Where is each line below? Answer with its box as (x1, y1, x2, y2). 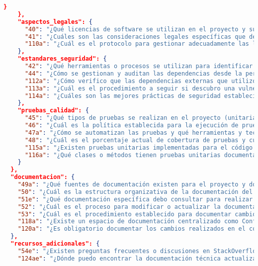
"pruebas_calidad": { (17, 107, 89, 114)
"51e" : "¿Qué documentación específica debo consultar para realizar (17, 195, 253, 203)
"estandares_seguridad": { (17, 55, 107, 63)
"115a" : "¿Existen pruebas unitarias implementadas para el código (24, 144, 253, 151)
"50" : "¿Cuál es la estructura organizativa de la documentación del (17, 188, 253, 195)
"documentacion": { (10, 174, 75, 181)
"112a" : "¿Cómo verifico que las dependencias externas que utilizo (24, 77, 257, 85)
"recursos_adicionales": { (10, 240, 100, 247)
